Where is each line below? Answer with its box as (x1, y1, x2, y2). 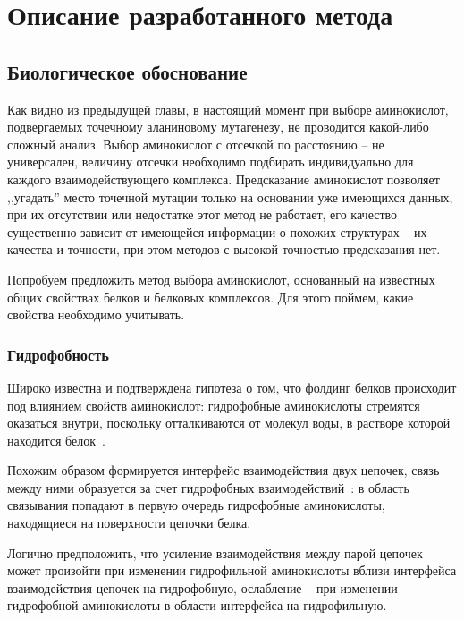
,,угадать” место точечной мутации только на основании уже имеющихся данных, (7, 187, 453, 206)
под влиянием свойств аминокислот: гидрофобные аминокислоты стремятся (7, 395, 420, 414)
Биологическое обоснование (7, 57, 248, 85)
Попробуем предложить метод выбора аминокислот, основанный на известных (7, 269, 435, 288)
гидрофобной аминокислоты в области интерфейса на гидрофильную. (7, 596, 387, 615)
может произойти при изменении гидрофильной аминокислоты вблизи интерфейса (7, 561, 457, 580)
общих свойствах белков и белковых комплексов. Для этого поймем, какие (7, 287, 414, 306)
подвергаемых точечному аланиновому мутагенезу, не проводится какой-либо (7, 117, 429, 136)
